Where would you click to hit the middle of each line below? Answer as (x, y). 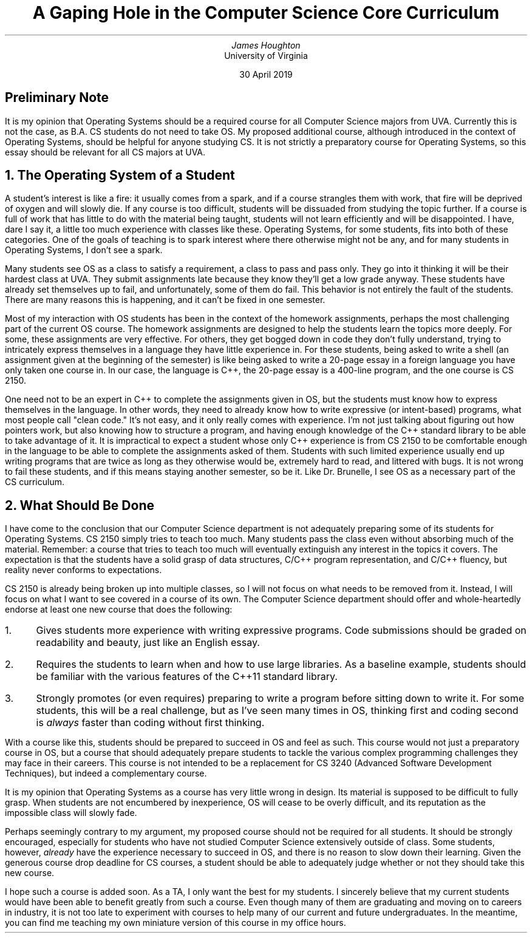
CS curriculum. (35, 482)
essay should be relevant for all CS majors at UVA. (105, 152)
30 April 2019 (266, 74)
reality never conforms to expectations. (84, 570)
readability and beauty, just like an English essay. (148, 643)
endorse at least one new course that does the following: (119, 610)
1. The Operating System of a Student (120, 175)
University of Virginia (266, 55)
